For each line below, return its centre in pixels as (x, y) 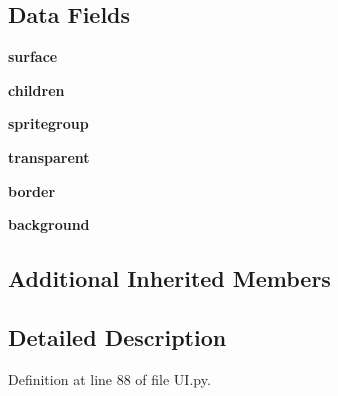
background (49, 224)
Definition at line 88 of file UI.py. (109, 378)
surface (33, 56)
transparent (49, 156)
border (32, 190)
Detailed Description (117, 336)
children (36, 89)
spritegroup (48, 123)
